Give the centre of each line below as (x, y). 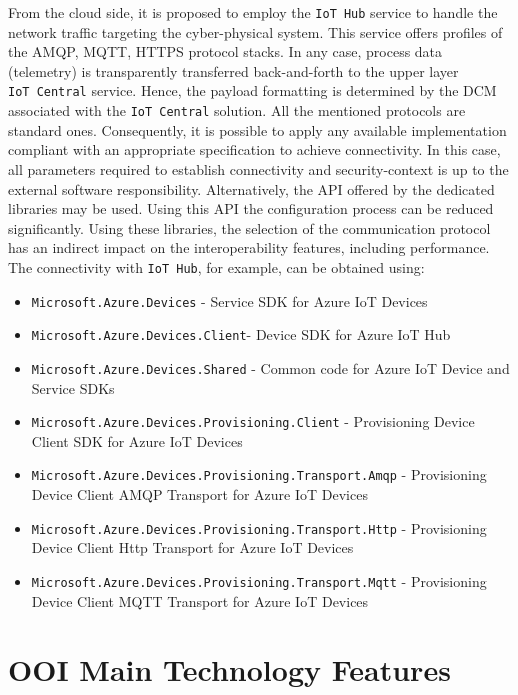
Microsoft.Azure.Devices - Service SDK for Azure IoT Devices (229, 300)
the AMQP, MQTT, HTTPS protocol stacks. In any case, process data (225, 51)
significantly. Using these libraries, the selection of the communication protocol (249, 227)
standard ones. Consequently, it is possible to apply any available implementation (257, 129)
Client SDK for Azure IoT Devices (137, 440)
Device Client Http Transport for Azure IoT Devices (192, 547)
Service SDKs (73, 387)
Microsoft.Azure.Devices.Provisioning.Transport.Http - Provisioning (259, 527)
